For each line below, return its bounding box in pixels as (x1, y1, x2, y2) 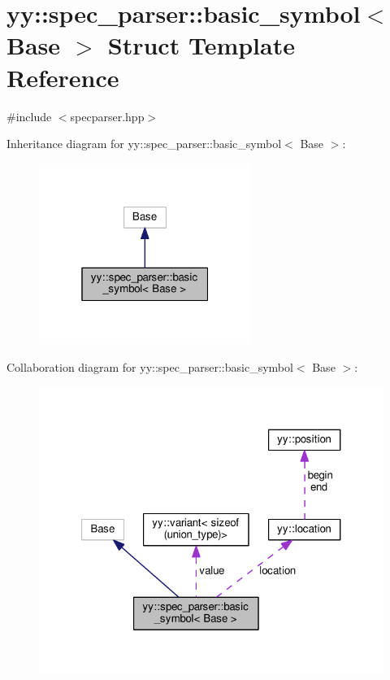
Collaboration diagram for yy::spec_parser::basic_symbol (6, 358, 293, 375)
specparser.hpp (70, 107, 145, 124)
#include (6, 107, 52, 124)
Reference (6, 60, 119, 94)
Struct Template (107, 28, 295, 62)
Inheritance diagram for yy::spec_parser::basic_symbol (6, 135, 282, 152)
